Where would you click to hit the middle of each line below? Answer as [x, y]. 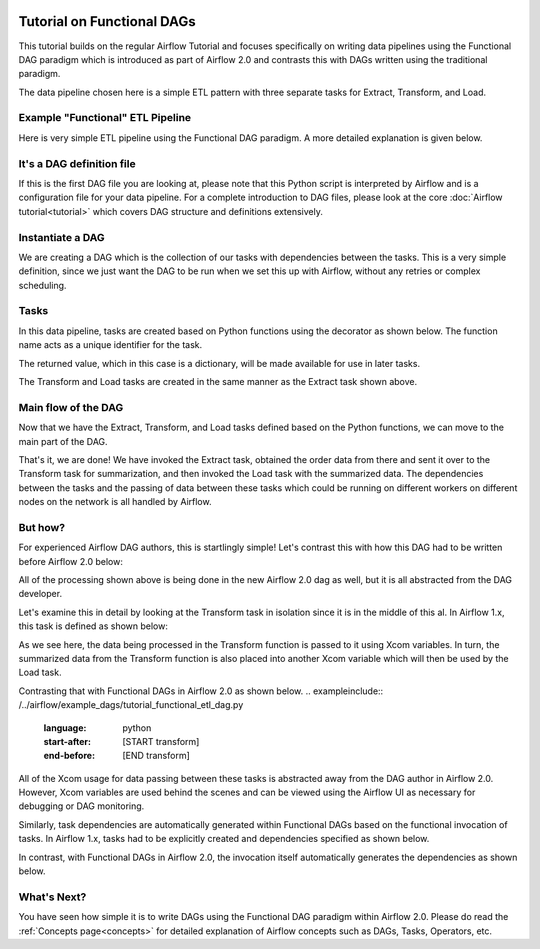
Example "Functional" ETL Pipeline [105, 118]
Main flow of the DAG [71, 407]
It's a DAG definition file [77, 163]
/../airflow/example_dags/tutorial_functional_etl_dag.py [131, 705]
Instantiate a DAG [61, 237]
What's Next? [52, 897]
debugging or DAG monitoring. [81, 806]
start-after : [67, 741]
